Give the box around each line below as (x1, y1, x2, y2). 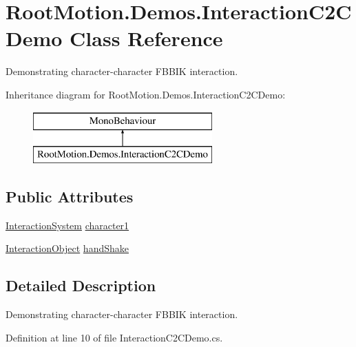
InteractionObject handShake (6, 241, 129, 255)
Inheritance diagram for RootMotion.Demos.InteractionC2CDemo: (6, 87, 286, 101)
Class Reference (70, 24, 223, 52)
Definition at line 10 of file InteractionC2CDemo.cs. (6, 330, 223, 344)
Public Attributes (6, 186, 134, 207)
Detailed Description (6, 275, 156, 296)
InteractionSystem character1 (6, 218, 129, 232)
